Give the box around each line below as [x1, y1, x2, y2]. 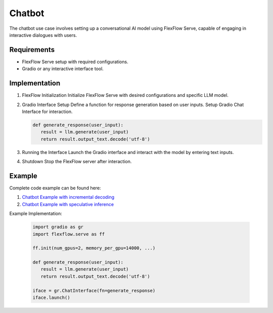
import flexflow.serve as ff [32, 231, 105, 237]
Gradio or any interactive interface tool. [22, 66, 104, 72]
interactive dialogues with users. [9, 32, 77, 38]
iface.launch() [32, 295, 70, 300]
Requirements [9, 45, 55, 54]
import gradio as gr [32, 224, 83, 230]
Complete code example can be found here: [9, 185, 101, 191]
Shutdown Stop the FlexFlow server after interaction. [22, 159, 132, 165]
